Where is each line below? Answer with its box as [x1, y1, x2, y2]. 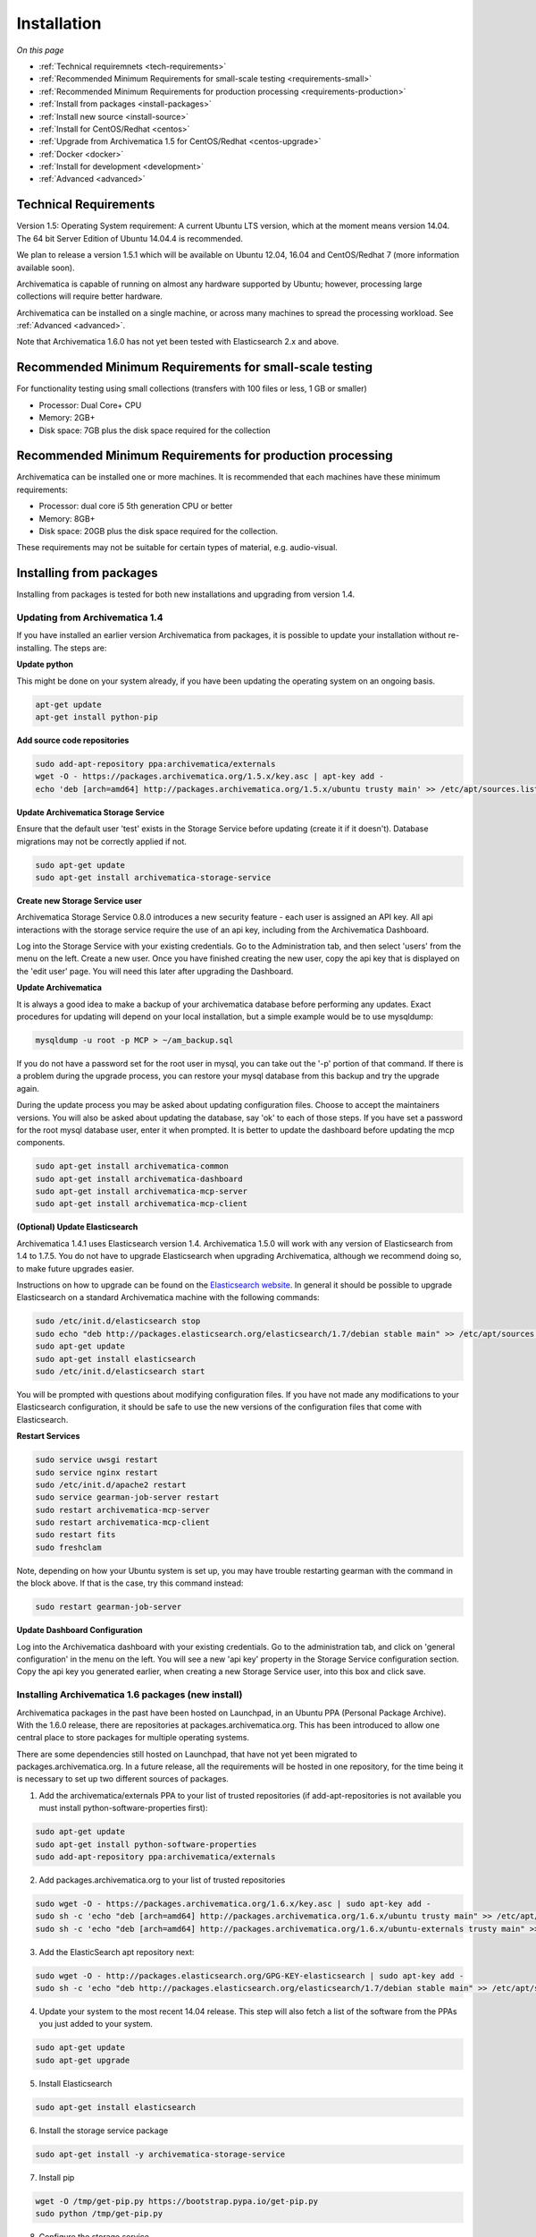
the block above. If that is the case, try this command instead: [16, 1578, 244, 1588]
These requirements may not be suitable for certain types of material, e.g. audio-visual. [16, 542, 339, 553]
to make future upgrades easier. [16, 1263, 134, 1274]
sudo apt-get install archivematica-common [35, 1161, 230, 1171]
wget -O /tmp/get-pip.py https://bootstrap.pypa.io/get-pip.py [35, 2196, 319, 2206]
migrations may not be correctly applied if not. [16, 836, 188, 846]
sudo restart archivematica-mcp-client [35, 1518, 210, 1527]
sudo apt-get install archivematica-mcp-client [35, 1199, 247, 1209]
